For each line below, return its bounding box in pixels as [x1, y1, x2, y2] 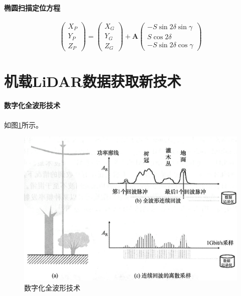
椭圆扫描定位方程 [4, 2, 60, 13]
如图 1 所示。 [4, 119, 43, 130]
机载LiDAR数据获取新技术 [4, 70, 181, 91]
